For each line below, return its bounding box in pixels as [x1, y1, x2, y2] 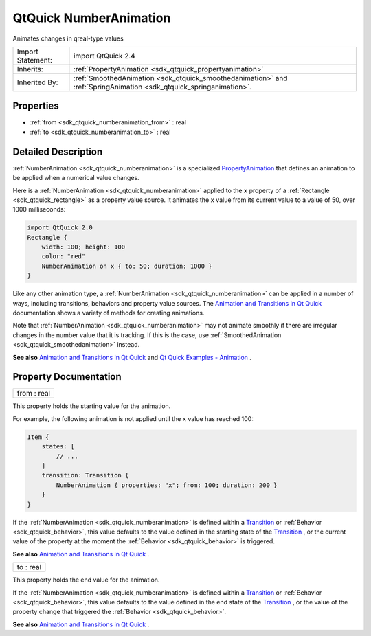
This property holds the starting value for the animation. [12, 402, 171, 410]
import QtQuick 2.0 [27, 224, 93, 231]
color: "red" [41, 253, 86, 260]
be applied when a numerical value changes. [12, 174, 140, 182]
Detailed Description [12, 146, 103, 157]
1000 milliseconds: [12, 205, 66, 214]
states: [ [41, 443, 75, 451]
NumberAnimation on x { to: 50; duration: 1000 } [41, 262, 212, 270]
